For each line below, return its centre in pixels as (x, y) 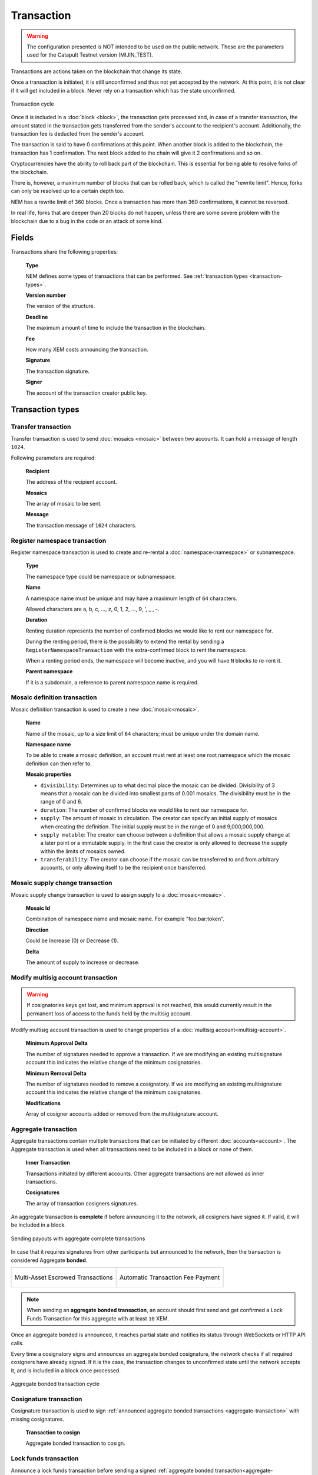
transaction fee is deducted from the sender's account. (78, 134)
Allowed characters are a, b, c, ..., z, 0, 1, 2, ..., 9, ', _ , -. (92, 609)
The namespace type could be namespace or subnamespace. (101, 576)
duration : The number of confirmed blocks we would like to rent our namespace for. (144, 810)
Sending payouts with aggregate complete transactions (78, 1238)
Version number (46, 296)
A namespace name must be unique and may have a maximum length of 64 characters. (132, 598)
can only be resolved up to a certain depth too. (68, 191)
